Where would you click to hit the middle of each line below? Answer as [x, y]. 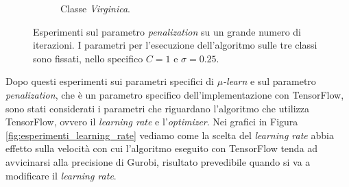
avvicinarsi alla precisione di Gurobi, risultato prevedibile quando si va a [158, 161]
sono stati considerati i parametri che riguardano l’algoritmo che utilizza [158, 108]
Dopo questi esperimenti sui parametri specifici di [110, 81]
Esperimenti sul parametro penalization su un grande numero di [167, 31]
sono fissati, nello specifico [88, 58]
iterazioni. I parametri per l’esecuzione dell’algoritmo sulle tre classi [175, 45]
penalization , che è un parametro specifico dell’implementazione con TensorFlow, [175, 94]
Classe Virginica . [95, 8]
